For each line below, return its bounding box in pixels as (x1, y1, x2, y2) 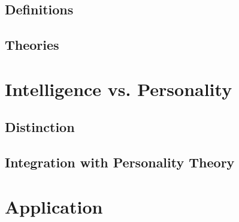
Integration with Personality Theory (5, 153, 235, 172)
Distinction (5, 118, 75, 136)
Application (5, 194, 103, 218)
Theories (5, 35, 59, 54)
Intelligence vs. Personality (5, 76, 232, 101)
